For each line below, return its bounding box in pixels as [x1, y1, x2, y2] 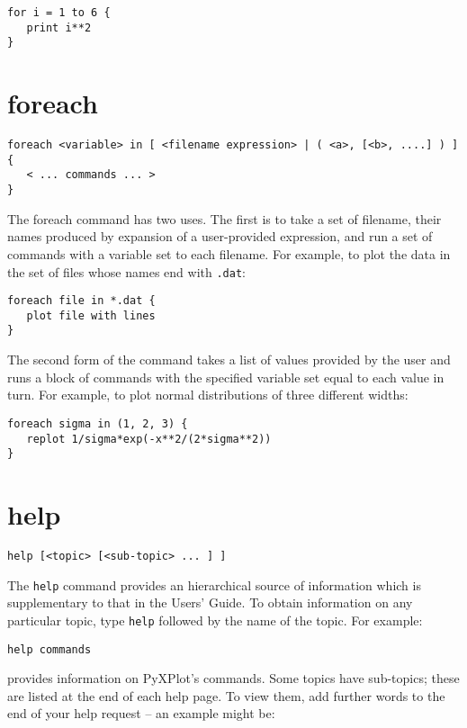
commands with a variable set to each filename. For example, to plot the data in [7, 244, 451, 263]
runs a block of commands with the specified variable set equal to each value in [7, 367, 445, 386]
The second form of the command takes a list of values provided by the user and [7, 350, 451, 369]
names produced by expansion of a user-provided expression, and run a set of [7, 227, 433, 246]
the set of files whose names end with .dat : [7, 262, 246, 281]
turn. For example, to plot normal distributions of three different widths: [7, 385, 409, 404]
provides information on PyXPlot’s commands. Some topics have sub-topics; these [7, 669, 460, 688]
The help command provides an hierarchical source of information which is [7, 575, 421, 594]
